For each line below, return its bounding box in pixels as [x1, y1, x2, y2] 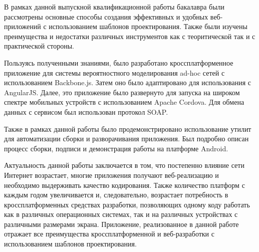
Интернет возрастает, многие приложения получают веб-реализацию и [4, 169, 219, 180]
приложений [4, 21, 41, 32]
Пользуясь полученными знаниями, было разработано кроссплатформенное [4, 57, 233, 68]
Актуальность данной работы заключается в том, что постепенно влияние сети [4, 160, 244, 170]
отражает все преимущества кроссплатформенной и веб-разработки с [4, 228, 214, 239]
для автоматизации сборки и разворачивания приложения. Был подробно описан [4, 133, 249, 144]
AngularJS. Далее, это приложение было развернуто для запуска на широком [4, 87, 240, 97]
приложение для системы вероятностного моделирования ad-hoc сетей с [4, 67, 225, 78]
